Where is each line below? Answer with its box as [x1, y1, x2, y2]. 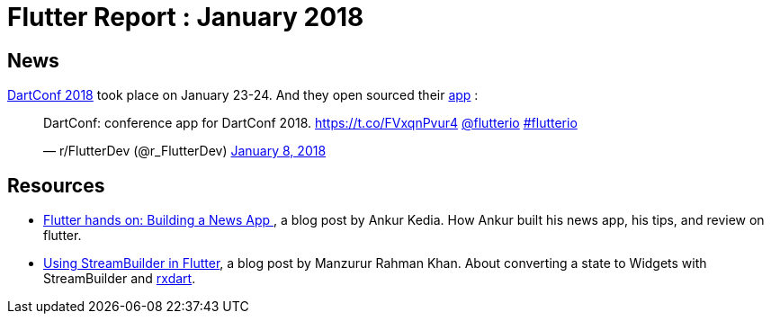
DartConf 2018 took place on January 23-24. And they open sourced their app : [7, 87, 479, 103]
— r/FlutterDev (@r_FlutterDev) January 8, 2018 [43, 143, 327, 159]
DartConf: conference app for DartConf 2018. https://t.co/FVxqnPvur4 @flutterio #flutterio [43, 115, 578, 131]
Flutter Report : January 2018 [7, 2, 364, 32]
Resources [7, 174, 105, 197]
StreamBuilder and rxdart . [43, 271, 196, 287]
